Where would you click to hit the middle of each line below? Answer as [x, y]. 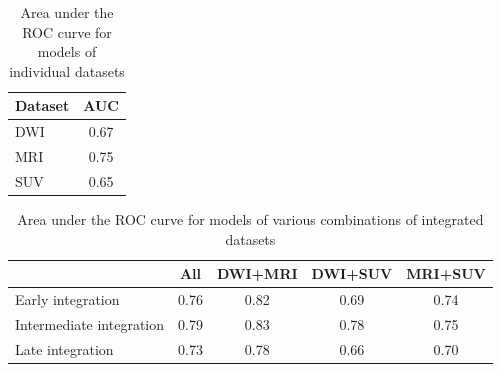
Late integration [64, 348]
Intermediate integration [90, 323]
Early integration [67, 299]
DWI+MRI [257, 273]
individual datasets [67, 70]
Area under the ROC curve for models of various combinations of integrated [250, 219]
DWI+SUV [352, 273]
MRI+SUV [446, 273]
